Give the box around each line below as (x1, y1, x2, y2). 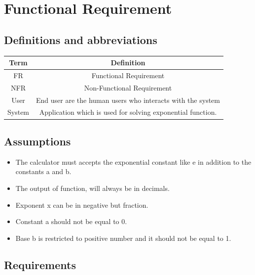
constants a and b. (15, 166, 72, 177)
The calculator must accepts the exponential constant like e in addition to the (15, 156, 252, 167)
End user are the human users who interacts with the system (36, 94, 220, 105)
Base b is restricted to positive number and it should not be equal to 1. (15, 232, 231, 243)
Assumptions (4, 133, 71, 148)
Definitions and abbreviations (4, 32, 157, 47)
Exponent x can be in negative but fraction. (15, 199, 148, 210)
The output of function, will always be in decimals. (15, 183, 170, 193)
